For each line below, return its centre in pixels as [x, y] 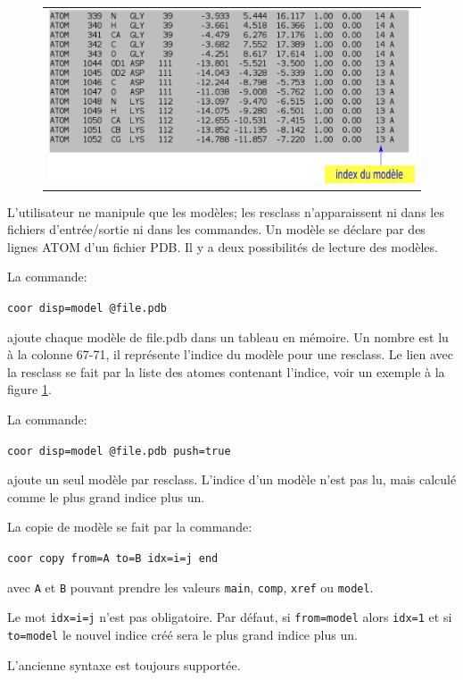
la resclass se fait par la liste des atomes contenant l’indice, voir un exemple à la [226, 371]
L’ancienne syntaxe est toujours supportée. [124, 664]
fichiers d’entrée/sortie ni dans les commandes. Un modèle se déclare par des [216, 229]
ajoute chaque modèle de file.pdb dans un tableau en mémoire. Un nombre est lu [228, 336]
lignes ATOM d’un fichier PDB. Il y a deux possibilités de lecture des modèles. [223, 246]
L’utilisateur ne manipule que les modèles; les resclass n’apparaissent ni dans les [226, 211]
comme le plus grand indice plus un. [106, 496]
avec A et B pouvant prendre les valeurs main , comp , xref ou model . [190, 587]
